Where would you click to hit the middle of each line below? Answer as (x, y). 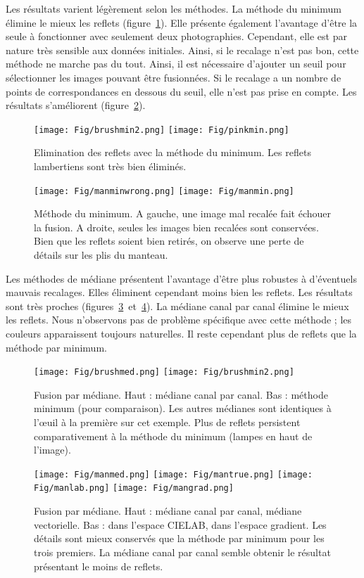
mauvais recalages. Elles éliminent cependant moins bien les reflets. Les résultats (179, 292)
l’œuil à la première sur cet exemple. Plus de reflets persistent (167, 422)
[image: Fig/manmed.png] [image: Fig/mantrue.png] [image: (173, 474)
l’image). (52, 450)
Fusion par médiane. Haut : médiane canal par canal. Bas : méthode (181, 394)
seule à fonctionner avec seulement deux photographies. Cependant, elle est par (176, 36)
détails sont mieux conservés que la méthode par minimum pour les (179, 538)
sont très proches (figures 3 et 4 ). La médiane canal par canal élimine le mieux (177, 306)
